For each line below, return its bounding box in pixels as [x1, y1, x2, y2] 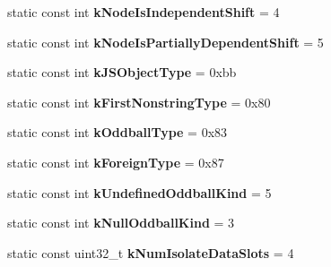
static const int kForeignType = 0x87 [7, 152, 224, 171]
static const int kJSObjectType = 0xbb [7, 63, 237, 82]
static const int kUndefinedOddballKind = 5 [7, 183, 272, 202]
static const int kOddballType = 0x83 [7, 123, 228, 142]
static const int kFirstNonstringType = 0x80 [7, 92, 271, 111]
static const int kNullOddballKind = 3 [7, 213, 235, 232]
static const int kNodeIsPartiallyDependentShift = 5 [7, 32, 324, 51]
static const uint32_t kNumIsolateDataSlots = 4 [7, 243, 294, 262]
